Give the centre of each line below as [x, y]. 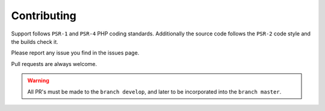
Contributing [44, 16]
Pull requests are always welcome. [54, 64]
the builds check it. [35, 41]
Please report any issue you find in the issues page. [75, 53]
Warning [38, 80]
